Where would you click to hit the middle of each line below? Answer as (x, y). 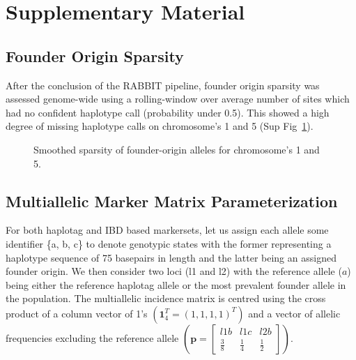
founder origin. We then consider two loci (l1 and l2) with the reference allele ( (174, 271)
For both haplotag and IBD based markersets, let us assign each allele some (167, 230)
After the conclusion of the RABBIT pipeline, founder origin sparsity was (163, 85)
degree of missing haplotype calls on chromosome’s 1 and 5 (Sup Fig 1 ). (160, 126)
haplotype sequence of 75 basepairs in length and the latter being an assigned (171, 257)
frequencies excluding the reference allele (92, 337)
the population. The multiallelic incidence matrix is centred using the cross (166, 298)
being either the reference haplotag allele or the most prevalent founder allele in (176, 284)
